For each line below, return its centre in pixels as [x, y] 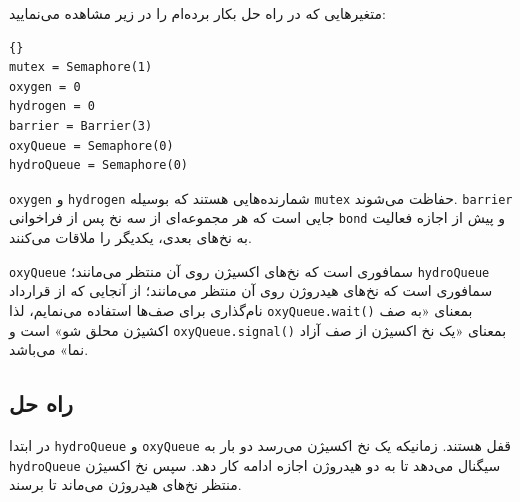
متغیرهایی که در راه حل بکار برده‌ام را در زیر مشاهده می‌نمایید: [197, 13]
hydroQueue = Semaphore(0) [98, 165]
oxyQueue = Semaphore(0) [91, 145]
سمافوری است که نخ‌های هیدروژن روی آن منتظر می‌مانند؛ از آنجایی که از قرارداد [251, 290]
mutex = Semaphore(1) [81, 67]
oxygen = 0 [45, 86]
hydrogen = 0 [52, 106]
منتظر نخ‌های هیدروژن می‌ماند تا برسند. [125, 484]
